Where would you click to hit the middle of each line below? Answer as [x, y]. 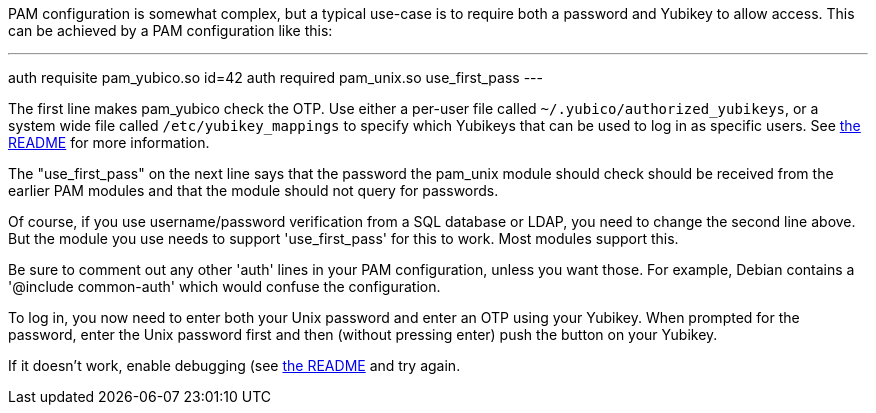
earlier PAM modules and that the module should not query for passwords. [253, 190]
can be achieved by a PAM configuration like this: [170, 30]
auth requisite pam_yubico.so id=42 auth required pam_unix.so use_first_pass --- [275, 77]
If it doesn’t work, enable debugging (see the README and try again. [234, 365]
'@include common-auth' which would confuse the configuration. [224, 286]
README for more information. [109, 142]
